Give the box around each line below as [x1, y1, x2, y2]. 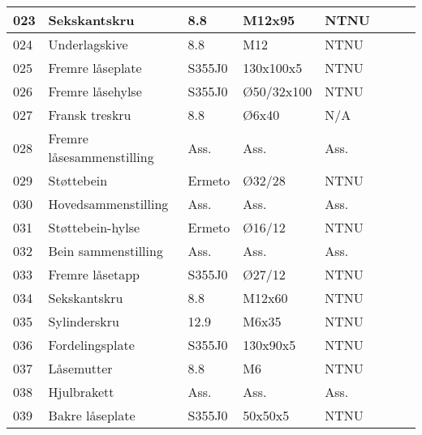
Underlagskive [48, 35, 128, 53]
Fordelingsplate [48, 335, 135, 354]
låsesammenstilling [48, 147, 154, 166]
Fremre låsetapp [48, 265, 140, 284]
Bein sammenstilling [48, 241, 163, 260]
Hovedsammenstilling [48, 194, 169, 213]
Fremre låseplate [48, 58, 142, 77]
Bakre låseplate [48, 406, 136, 424]
